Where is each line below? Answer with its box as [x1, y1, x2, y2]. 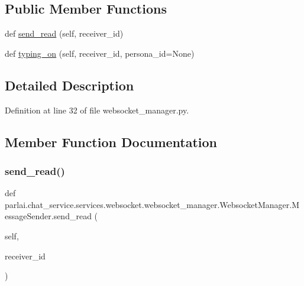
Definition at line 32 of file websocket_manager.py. [5, 103, 189, 116]
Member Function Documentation [5, 132, 218, 151]
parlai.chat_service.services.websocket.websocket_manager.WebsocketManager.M [5, 198, 300, 210]
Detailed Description [5, 76, 134, 94]
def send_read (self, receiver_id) [5, 27, 124, 40]
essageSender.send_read [5, 210, 92, 222]
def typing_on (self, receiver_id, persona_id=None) [5, 47, 195, 59]
